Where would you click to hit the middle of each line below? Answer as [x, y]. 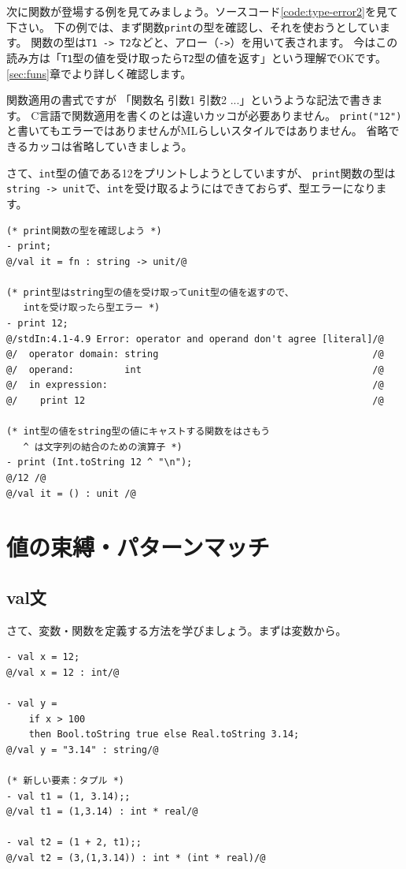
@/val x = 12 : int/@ [63, 672]
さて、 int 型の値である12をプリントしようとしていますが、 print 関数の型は [201, 172]
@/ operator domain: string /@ [195, 354]
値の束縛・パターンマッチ [138, 547]
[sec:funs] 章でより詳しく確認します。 [99, 73]
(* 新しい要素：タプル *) [65, 781]
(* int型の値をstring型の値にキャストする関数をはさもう [138, 432]
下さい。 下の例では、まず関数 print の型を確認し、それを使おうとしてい [193, 26]
